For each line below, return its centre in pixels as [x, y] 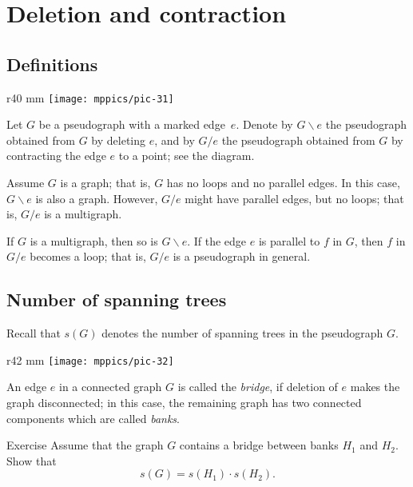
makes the [375, 387]
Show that [32, 460]
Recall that [34, 333]
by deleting [119, 140]
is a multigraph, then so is [94, 240]
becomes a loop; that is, [88, 256]
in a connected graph [111, 387]
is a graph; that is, [105, 183]
